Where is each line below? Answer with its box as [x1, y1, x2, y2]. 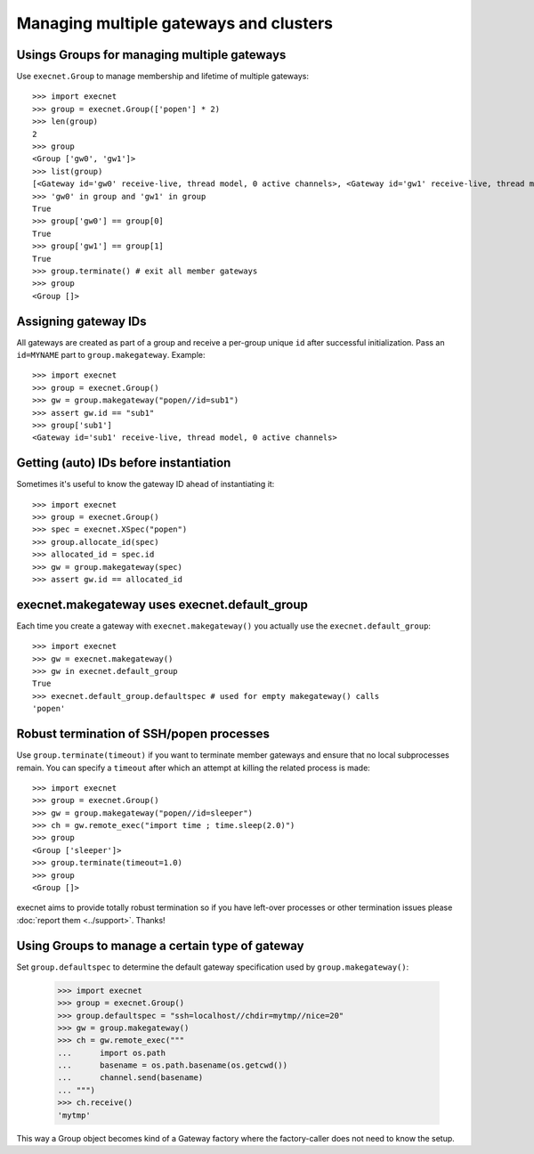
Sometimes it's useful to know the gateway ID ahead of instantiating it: [16, 479, 275, 490]
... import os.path [57, 1047, 166, 1058]
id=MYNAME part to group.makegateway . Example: [16, 350, 206, 360]
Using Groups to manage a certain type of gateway [16, 938, 304, 953]
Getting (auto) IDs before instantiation [16, 455, 231, 471]
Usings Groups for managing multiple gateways [16, 47, 287, 62]
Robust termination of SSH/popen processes [16, 727, 271, 742]
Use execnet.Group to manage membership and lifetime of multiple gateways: [16, 71, 309, 82]
